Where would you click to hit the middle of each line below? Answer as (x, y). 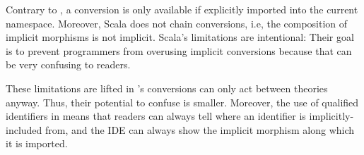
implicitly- (331, 116)
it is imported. (37, 143)
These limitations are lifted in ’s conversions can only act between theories (167, 88)
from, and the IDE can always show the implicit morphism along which (200, 129)
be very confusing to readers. (68, 64)
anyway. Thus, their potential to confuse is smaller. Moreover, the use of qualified (182, 102)
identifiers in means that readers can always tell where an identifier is (156, 116)
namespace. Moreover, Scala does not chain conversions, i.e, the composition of (177, 23)
